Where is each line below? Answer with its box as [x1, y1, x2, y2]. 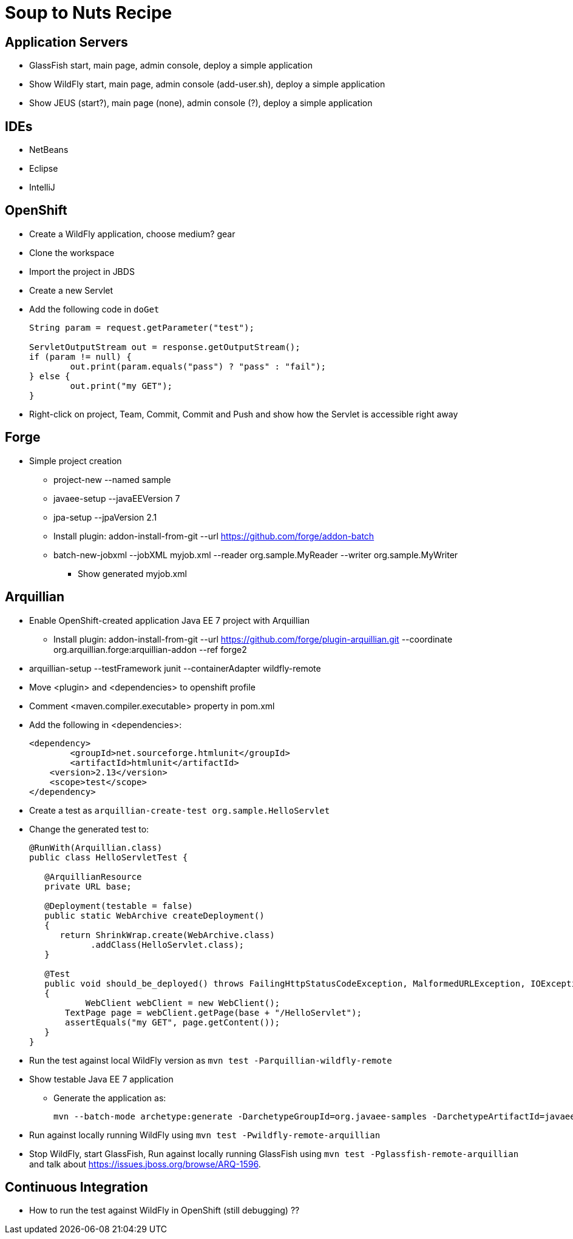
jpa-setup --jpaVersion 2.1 [53, 511, 157, 522]
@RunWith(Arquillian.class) [29, 842, 163, 852]
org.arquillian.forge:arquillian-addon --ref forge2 [53, 644, 247, 655]
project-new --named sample [53, 474, 171, 485]
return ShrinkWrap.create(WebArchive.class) [59, 930, 275, 940]
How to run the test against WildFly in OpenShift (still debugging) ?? [29, 1205, 300, 1216]
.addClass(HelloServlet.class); [90, 939, 245, 950]
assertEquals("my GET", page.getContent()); [65, 1017, 280, 1027]
